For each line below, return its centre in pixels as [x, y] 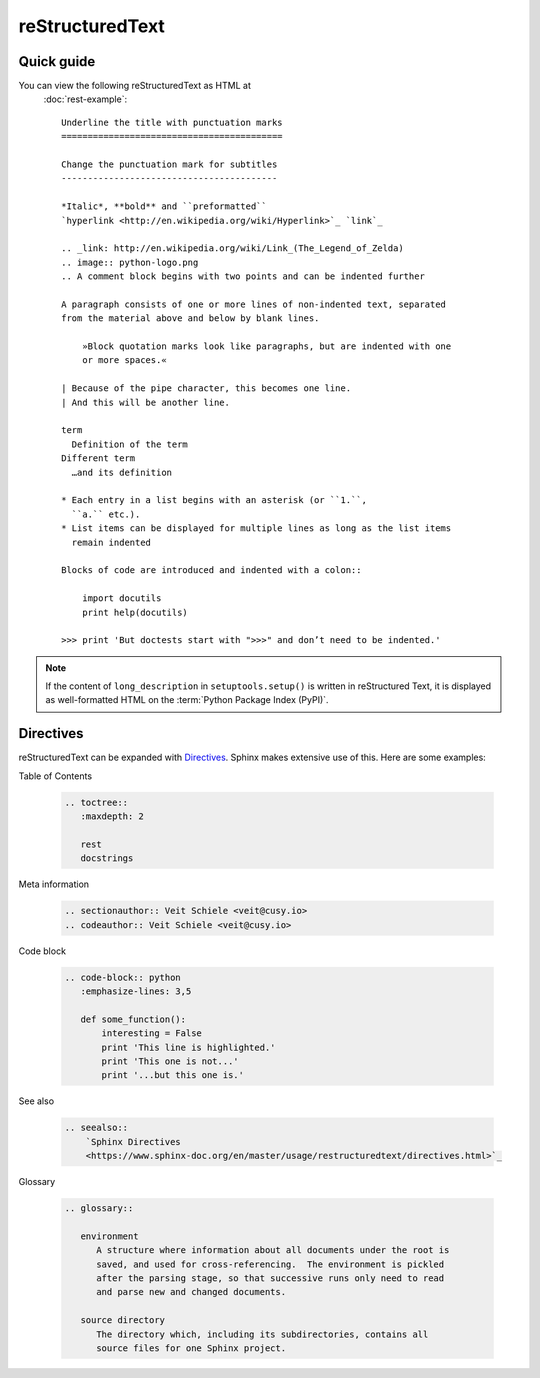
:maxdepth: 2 [112, 816]
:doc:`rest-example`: [85, 99]
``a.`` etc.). [106, 514]
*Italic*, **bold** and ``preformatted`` [164, 206]
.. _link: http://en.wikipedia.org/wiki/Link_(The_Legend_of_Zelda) [232, 248]
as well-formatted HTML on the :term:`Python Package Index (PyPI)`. [187, 700]
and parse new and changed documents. [191, 1292]
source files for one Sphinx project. [191, 1348]
